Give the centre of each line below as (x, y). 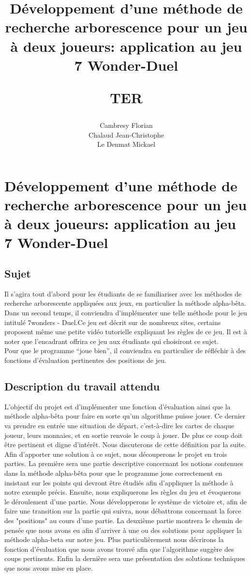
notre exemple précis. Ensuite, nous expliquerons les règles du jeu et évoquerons (123, 492)
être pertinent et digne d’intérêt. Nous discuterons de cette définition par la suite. (125, 444)
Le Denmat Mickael (126, 144)
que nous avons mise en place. (49, 568)
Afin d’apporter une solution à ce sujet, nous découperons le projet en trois (116, 454)
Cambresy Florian (126, 125)
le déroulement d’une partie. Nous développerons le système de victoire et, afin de (125, 501)
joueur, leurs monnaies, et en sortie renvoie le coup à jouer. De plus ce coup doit (124, 435)
